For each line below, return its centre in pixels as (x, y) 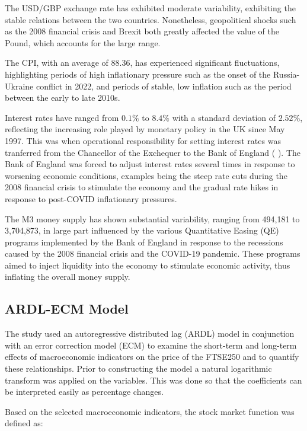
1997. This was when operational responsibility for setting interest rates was (143, 140)
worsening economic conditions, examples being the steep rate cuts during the (146, 175)
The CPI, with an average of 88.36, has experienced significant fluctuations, (142, 63)
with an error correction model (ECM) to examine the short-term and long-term (151, 345)
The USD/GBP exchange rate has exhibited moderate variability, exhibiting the (150, 8)
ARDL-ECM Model (67, 309)
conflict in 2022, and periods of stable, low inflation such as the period (164, 86)
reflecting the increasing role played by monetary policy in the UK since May (145, 129)
